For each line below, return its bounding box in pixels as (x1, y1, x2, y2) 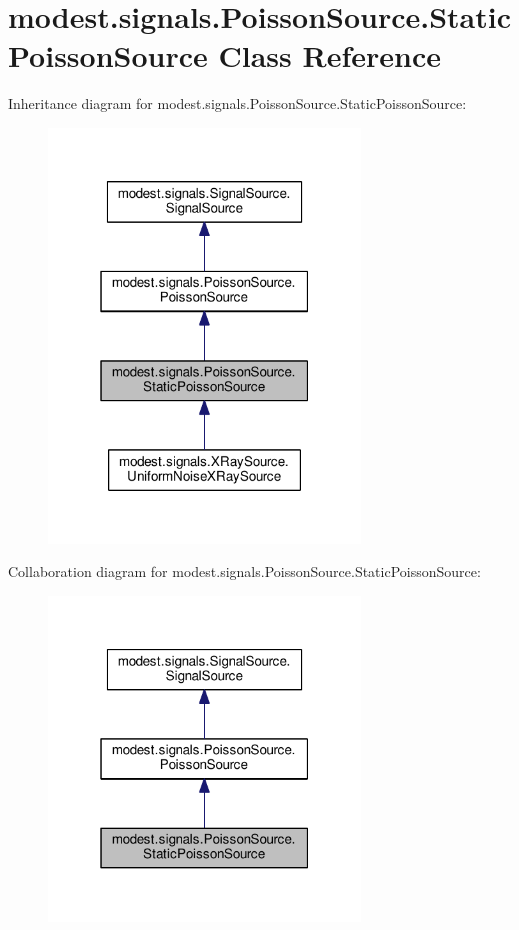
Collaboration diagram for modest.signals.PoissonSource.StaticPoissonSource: (8, 561, 481, 582)
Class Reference (218, 35, 441, 76)
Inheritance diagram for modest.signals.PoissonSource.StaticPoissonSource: (8, 93, 467, 114)
